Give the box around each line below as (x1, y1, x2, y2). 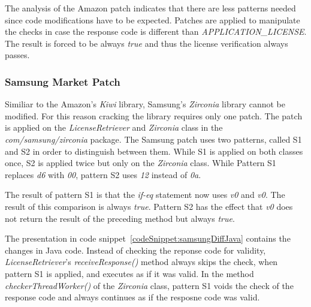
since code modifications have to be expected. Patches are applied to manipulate (5, 13, 300, 26)
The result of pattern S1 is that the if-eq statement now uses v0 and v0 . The (5, 188, 285, 201)
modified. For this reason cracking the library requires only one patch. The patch (5, 109, 303, 122)
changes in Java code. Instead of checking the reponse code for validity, (5, 243, 266, 256)
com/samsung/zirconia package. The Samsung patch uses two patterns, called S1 (5, 133, 302, 145)
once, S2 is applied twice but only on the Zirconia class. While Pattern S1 (5, 156, 276, 169)
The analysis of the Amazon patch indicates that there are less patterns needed (5, 2, 296, 14)
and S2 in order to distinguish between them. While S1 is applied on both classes (5, 145, 303, 157)
